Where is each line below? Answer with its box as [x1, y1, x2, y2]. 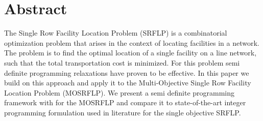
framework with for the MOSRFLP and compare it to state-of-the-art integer [4, 97, 246, 108]
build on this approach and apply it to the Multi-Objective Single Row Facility [4, 77, 251, 88]
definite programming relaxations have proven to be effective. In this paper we [4, 67, 249, 78]
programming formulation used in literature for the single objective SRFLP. [4, 107, 241, 117]
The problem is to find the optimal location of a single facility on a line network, [4, 47, 257, 58]
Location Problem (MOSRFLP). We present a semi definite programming [4, 87, 235, 98]
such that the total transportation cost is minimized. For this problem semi [4, 57, 240, 68]
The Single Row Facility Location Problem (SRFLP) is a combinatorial [4, 27, 227, 38]
